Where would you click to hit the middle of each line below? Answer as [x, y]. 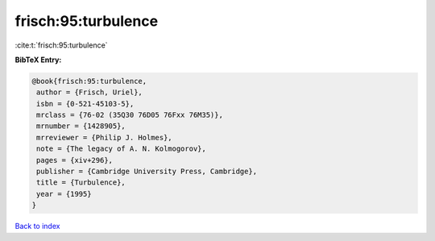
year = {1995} [64, 194]
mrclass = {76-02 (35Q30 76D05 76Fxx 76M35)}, [130, 115]
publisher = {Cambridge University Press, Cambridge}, [147, 172]
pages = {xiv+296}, [75, 160]
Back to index [37, 226]
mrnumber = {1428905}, [81, 126]
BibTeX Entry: [38, 60]
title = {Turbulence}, [81, 183]
